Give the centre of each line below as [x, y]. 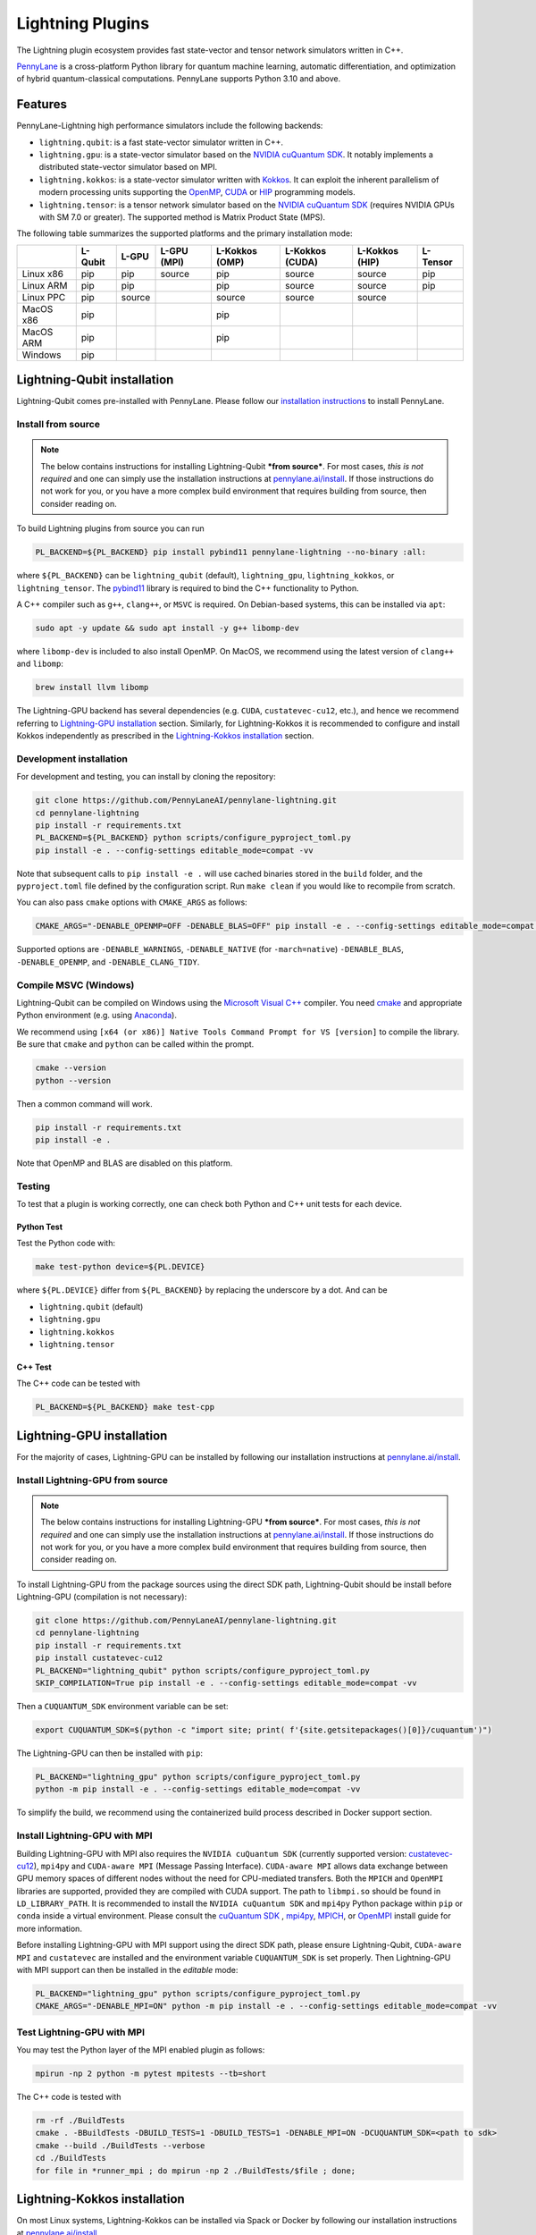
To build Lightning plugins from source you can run [110, 528]
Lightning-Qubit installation [95, 380]
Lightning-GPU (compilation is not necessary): [102, 1597]
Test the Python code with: [66, 1244]
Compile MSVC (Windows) [75, 985]
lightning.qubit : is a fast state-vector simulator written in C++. [161, 142]
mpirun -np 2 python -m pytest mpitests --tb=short [151, 2074]
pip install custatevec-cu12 [99, 1658]
